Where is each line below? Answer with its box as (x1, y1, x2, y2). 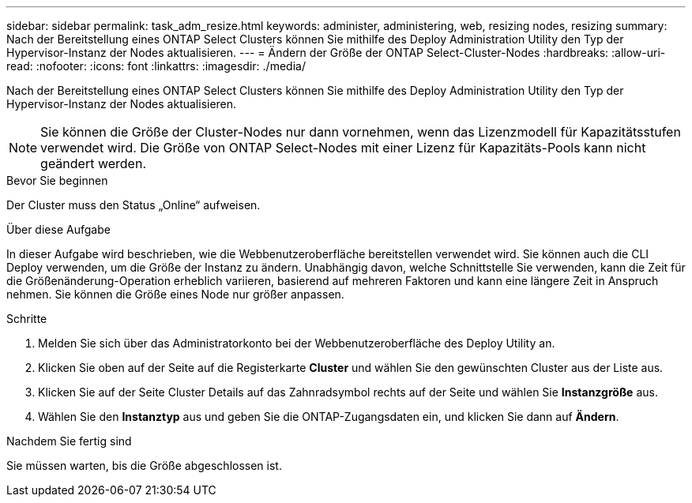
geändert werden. (40, 156, 147, 171)
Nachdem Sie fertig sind (6, 434, 132, 448)
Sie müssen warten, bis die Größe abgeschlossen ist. (6, 459, 282, 472)
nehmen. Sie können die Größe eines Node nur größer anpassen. (6, 287, 344, 301)
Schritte (6, 312, 47, 325)
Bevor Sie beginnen (6, 174, 108, 187)
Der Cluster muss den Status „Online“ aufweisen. (6, 198, 261, 212)
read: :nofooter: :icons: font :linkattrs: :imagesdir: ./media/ (6, 59, 306, 73)
